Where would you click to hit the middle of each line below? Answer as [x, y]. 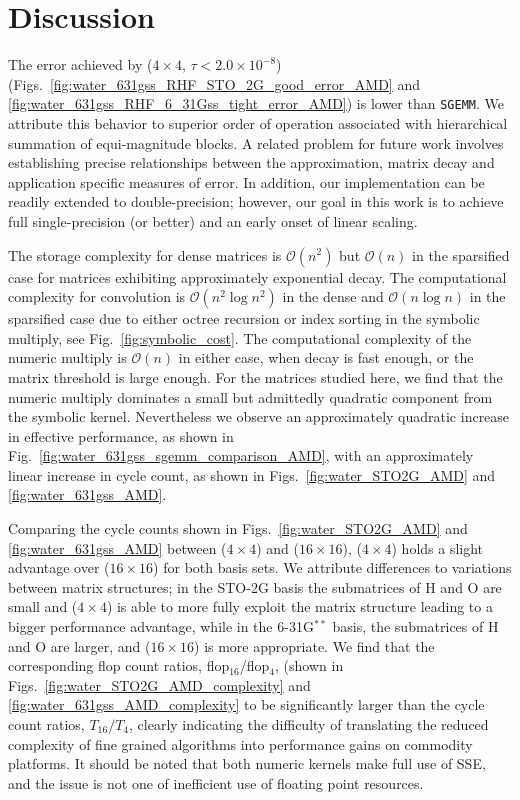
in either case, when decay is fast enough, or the [326, 357]
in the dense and [333, 296]
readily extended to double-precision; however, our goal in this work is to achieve [256, 201]
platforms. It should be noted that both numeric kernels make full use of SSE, [247, 763]
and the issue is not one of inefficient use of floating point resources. [216, 782]
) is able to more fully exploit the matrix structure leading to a [299, 606]
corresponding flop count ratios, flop [119, 665]
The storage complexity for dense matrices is [145, 254]
